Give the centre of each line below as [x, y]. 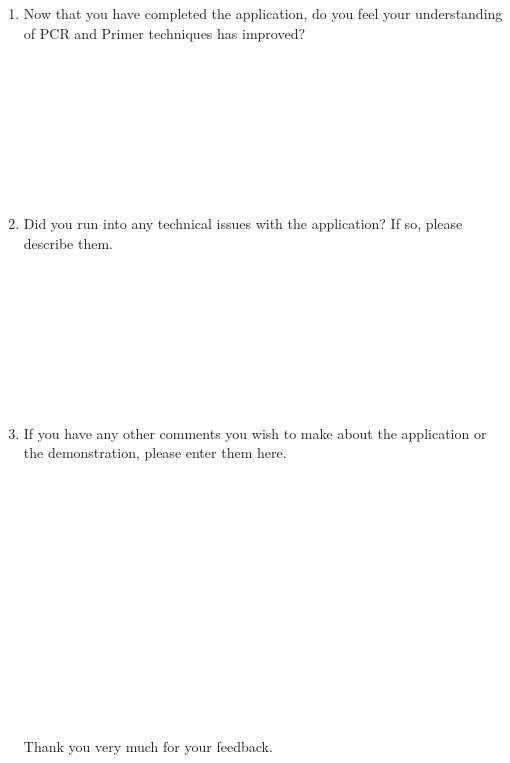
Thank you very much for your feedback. [148, 746]
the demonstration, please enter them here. [155, 452]
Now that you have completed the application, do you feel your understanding [263, 13]
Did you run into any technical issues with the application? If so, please [243, 222]
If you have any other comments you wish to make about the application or [255, 432]
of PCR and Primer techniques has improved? [164, 32]
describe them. [68, 242]
